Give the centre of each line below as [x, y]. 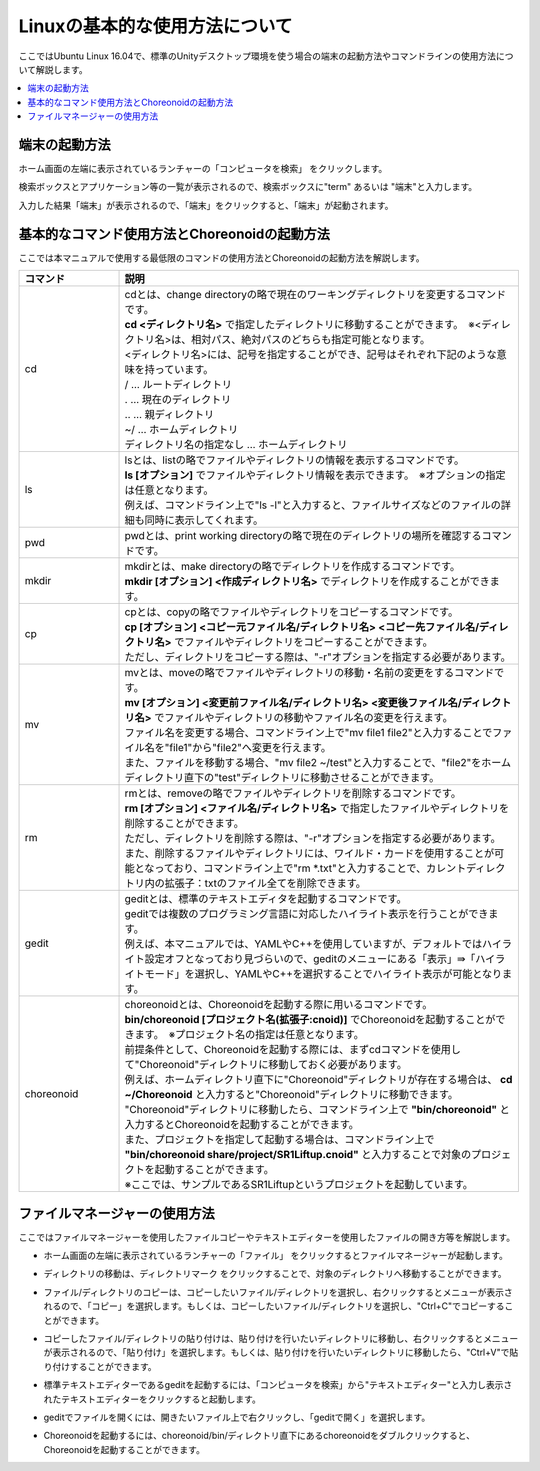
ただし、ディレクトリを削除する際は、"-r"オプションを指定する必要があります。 [313, 838]
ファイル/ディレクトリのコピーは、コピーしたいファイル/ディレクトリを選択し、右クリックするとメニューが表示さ [278, 1292]
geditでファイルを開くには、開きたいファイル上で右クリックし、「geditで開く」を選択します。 [237, 1417]
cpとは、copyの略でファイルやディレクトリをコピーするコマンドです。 [291, 612]
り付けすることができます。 [100, 1366]
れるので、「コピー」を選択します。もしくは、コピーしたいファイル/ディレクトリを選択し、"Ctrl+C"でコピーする [274, 1306]
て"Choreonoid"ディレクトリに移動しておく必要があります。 [265, 1065]
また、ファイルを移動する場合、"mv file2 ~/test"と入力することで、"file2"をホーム [318, 763]
